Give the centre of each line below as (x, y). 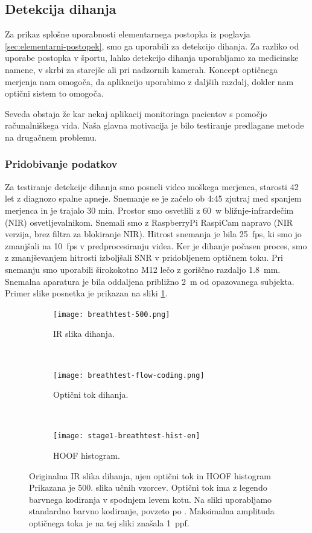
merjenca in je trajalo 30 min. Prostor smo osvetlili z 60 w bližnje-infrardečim (149, 210)
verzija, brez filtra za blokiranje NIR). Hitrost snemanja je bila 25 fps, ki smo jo (153, 234)
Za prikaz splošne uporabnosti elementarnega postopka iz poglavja (128, 34)
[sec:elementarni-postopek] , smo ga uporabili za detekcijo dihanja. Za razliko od (152, 46)
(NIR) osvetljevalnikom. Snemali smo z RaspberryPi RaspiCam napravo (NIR (149, 222)
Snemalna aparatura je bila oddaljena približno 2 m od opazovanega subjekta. (150, 281)
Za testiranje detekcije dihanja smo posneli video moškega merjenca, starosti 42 (152, 186)
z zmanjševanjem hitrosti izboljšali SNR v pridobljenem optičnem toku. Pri (144, 257)
